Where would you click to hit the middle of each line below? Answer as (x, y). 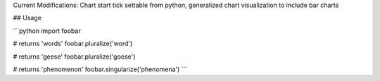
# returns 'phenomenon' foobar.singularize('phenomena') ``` (100, 69)
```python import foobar (47, 31)
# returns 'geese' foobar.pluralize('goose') (74, 57)
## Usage (27, 18)
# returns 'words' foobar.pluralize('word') (73, 44)
